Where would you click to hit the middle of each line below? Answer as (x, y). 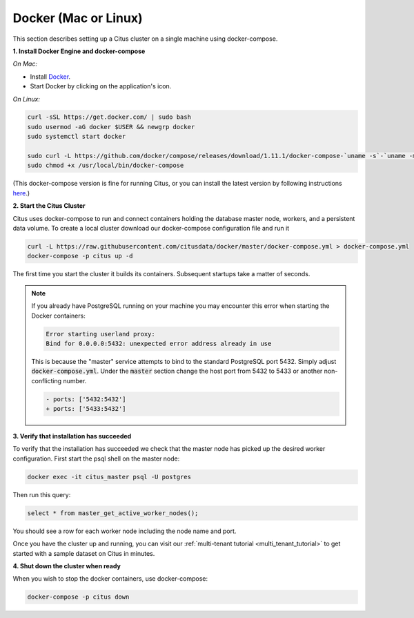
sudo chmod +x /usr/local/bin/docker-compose (106, 165)
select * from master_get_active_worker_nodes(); (113, 513)
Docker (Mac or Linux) (78, 18)
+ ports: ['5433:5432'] (86, 409)
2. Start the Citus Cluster (49, 206)
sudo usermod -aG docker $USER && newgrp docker (111, 127)
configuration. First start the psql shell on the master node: (96, 458)
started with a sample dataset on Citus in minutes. (84, 553)
